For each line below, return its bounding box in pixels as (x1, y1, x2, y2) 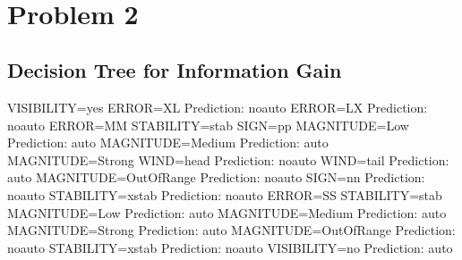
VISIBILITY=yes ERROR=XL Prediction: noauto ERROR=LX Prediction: (7, 97, 428, 116)
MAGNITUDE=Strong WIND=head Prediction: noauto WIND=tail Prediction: (7, 150, 449, 169)
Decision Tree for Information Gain (7, 56, 342, 84)
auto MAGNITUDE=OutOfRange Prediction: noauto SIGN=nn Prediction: (7, 168, 425, 187)
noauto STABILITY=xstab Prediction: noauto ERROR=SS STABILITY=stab (7, 185, 442, 204)
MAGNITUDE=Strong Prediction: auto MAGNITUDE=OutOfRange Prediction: (7, 221, 456, 239)
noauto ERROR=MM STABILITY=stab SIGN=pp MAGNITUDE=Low (7, 115, 409, 134)
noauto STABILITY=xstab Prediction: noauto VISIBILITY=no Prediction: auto (7, 238, 453, 256)
